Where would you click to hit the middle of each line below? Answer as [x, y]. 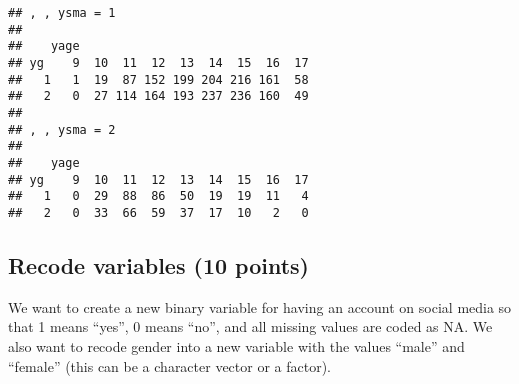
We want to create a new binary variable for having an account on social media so [260, 306]
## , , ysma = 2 [62, 129]
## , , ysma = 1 [62, 13]
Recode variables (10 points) [158, 264]
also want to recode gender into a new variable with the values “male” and [236, 345]
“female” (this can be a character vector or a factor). [170, 365]
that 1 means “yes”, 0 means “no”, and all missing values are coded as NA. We [250, 326]
